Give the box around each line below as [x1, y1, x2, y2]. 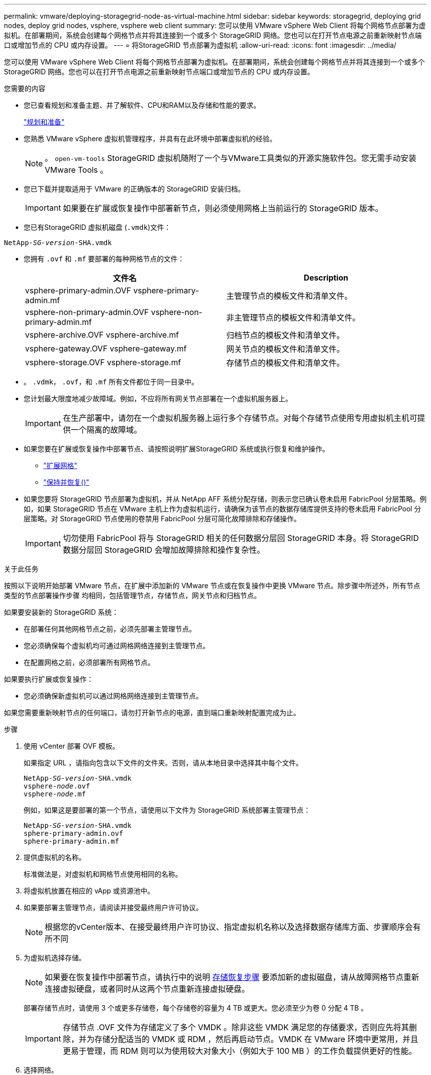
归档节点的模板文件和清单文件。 [226, 330, 345, 340]
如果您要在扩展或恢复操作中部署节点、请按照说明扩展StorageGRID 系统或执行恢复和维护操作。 [24, 444, 329, 453]
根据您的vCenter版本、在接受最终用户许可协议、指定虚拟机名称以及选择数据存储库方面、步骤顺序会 [45, 922, 413, 932]
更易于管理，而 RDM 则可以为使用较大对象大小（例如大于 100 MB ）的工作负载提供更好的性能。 [62, 1046, 417, 1056]
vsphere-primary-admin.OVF [25, 285, 131, 295]
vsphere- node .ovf [24, 782, 90, 790]
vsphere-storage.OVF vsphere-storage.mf [25, 357, 181, 367]
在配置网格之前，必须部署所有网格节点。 [24, 658, 154, 666]
